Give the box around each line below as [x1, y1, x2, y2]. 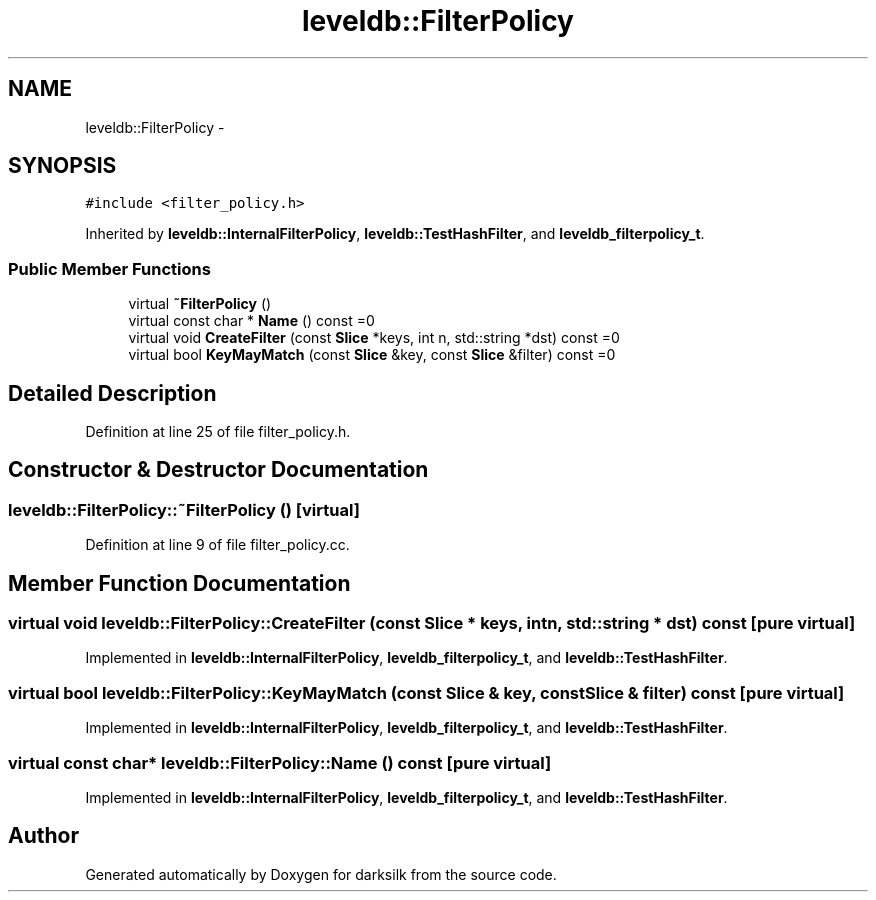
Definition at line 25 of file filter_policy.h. [85, 423, 351, 441]
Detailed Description [8, 380, 217, 406]
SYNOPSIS [8, 153, 117, 179]
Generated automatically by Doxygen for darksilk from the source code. [85, 865, 557, 883]
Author [8, 823, 79, 849]
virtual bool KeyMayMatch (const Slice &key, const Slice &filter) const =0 [128, 346, 616, 364]
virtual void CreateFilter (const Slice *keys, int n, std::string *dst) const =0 [128, 329, 620, 347]
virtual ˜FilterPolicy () [128, 295, 272, 313]
